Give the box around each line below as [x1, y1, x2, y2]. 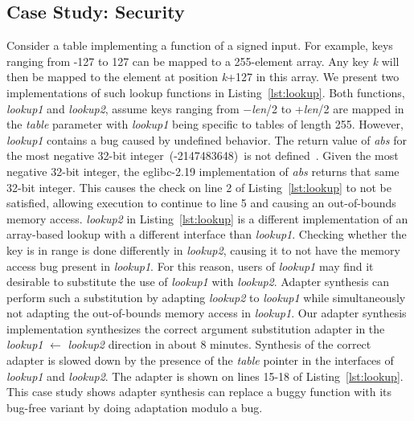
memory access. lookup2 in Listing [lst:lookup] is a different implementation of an [6, 210, 408, 227]
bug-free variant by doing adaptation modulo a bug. [6, 399, 263, 415]
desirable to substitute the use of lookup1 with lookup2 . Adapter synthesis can [6, 273, 390, 290]
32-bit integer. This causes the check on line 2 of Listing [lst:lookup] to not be [6, 178, 391, 195]
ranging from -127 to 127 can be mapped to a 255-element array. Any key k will [6, 52, 400, 69]
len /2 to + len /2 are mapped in [252, 100, 404, 116]
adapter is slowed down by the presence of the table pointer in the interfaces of [6, 352, 394, 369]
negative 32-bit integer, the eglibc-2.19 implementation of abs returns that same [6, 162, 400, 179]
